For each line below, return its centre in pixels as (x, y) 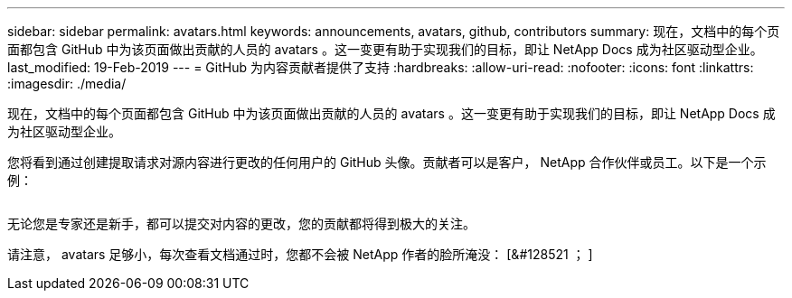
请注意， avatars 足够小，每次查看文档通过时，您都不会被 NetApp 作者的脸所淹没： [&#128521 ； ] (300, 254)
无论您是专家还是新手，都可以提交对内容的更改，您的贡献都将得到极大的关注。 (241, 223)
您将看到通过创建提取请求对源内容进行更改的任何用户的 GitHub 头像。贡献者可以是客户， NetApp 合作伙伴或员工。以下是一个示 (387, 162)
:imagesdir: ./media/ (67, 84)
